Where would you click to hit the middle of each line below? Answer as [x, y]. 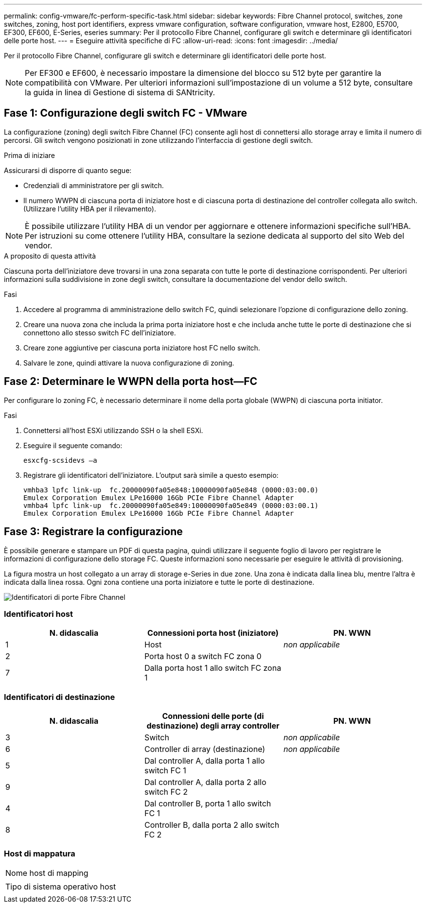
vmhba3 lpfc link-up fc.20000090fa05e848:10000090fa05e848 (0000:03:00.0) [171, 490]
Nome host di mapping [47, 873]
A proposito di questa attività [50, 256]
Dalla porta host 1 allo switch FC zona [213, 668]
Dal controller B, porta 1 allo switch [208, 804]
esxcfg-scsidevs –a [60, 460]
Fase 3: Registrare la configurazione [93, 532]
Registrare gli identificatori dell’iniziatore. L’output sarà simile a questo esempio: [151, 475]
